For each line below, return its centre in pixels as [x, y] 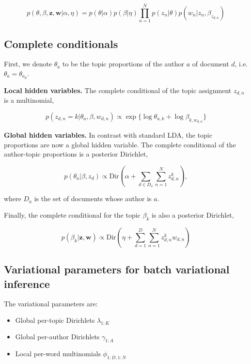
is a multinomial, [29, 100]
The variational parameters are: [51, 304]
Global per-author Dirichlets [57, 336]
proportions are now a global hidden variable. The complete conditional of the [120, 144]
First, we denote [28, 64]
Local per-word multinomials [58, 354]
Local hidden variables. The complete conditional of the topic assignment [118, 90]
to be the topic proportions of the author [123, 64]
